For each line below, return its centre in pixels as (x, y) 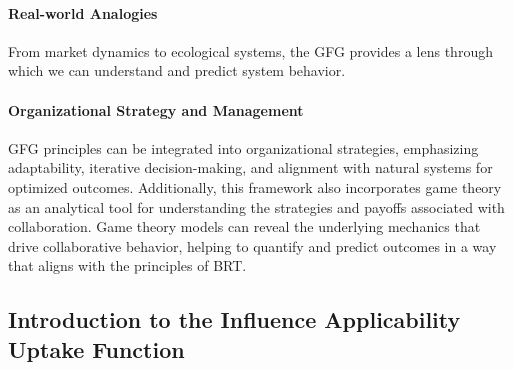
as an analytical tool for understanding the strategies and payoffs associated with (256, 206)
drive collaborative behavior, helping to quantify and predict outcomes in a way (252, 245)
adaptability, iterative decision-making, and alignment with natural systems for (250, 167)
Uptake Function (96, 348)
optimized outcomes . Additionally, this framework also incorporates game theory (255, 186)
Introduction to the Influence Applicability (234, 319)
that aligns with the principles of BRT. (127, 265)
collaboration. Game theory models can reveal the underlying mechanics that (244, 226)
